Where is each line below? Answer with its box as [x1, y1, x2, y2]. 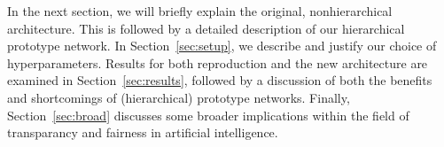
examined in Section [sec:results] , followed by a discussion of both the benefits [7, 71, 432, 89]
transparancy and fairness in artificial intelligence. [7, 123, 278, 142]
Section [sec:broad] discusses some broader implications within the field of [7, 105, 409, 124]
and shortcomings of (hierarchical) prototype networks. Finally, [7, 88, 350, 106]
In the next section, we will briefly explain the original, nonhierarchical [7, 2, 393, 19]
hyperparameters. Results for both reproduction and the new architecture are [7, 53, 428, 72]
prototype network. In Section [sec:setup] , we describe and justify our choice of [7, 36, 437, 55]
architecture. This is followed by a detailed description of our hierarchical [7, 19, 405, 37]
